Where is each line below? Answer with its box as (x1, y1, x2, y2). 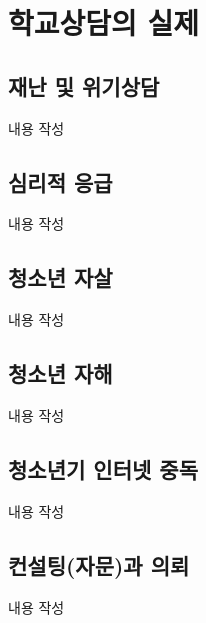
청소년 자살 (8, 262, 113, 293)
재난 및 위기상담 (8, 70, 160, 101)
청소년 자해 (8, 358, 113, 389)
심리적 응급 (8, 166, 113, 197)
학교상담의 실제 (8, 2, 200, 43)
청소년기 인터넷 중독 (8, 453, 198, 484)
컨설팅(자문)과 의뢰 (8, 549, 190, 580)
